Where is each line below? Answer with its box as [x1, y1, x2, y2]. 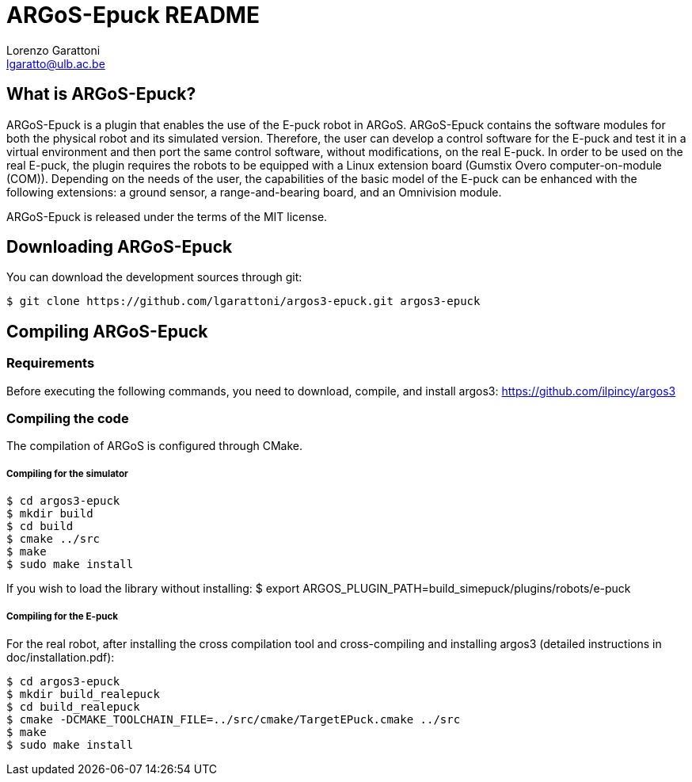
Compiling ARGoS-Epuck [6, 321, 208, 341]
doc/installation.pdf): [6, 650, 115, 664]
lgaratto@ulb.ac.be [6, 56, 105, 71]
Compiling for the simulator [6, 467, 128, 479]
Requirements [6, 355, 95, 372]
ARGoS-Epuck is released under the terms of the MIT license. [6, 209, 328, 223]
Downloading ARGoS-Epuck [6, 237, 233, 257]
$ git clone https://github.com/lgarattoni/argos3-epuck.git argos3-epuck [6, 295, 481, 308]
